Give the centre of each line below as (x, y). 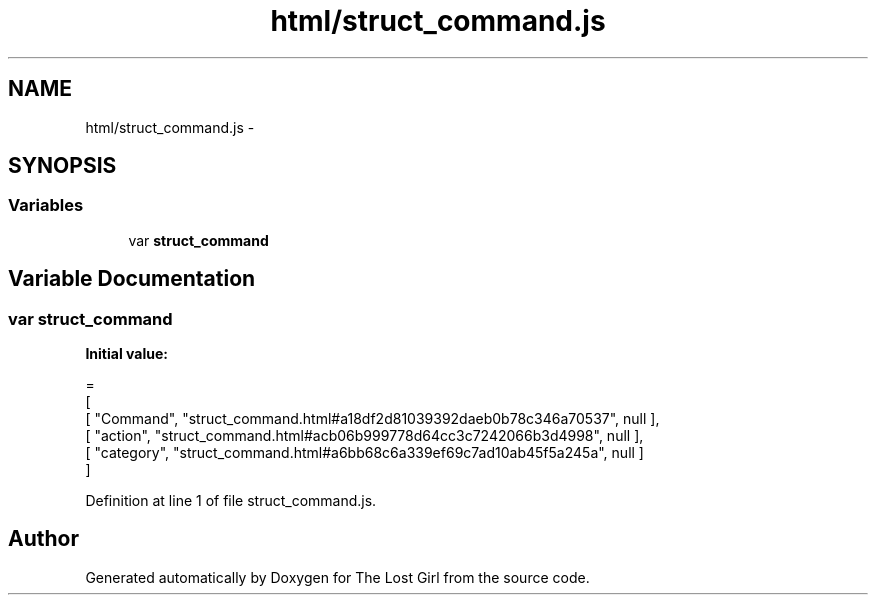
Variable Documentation (132, 279)
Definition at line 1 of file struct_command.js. (231, 501)
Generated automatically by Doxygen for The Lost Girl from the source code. (337, 577)
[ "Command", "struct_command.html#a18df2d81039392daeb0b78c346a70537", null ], (372, 419)
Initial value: (126, 354)
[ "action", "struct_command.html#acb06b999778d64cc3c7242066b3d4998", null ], (364, 436)
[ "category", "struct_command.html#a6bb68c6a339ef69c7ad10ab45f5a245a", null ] (364, 453)
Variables (46, 205)
